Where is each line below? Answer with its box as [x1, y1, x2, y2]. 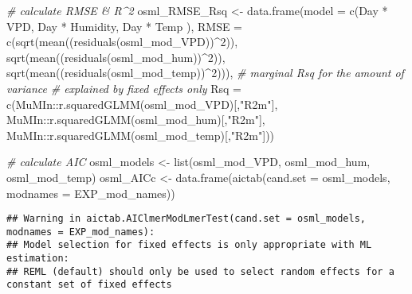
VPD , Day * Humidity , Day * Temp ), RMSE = [6, 17, 243, 34]
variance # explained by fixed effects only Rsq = [6, 79, 241, 96]
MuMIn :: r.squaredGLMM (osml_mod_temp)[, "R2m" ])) [6, 126, 275, 143]
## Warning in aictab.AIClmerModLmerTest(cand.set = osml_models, [6, 213, 367, 225]
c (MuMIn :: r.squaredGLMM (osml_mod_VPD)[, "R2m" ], [6, 95, 278, 112]
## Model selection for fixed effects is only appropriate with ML [6, 239, 372, 251]
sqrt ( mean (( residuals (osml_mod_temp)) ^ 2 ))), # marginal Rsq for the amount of [6, 64, 404, 81]
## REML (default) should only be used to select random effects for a [6, 265, 394, 277]
